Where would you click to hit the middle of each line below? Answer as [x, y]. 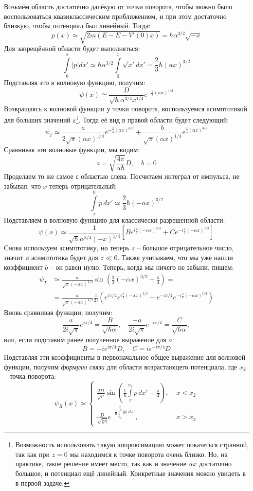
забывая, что [22, 185]
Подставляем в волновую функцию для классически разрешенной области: [115, 220]
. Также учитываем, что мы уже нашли [175, 257]
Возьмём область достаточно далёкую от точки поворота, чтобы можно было [118, 6]
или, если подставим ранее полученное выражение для [85, 340]
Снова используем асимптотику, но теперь [67, 248]
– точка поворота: [30, 376]
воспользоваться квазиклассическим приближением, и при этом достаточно [115, 16]
